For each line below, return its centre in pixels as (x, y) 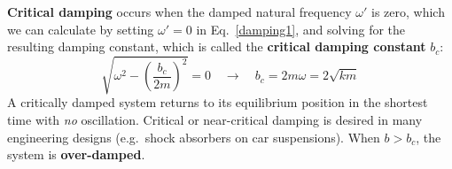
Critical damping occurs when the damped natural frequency (179, 12)
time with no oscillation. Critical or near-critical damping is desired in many (215, 119)
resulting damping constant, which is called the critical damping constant (217, 46)
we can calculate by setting (81, 29)
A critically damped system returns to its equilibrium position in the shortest (218, 102)
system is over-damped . (76, 154)
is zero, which (408, 12)
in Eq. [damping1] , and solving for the (301, 29)
